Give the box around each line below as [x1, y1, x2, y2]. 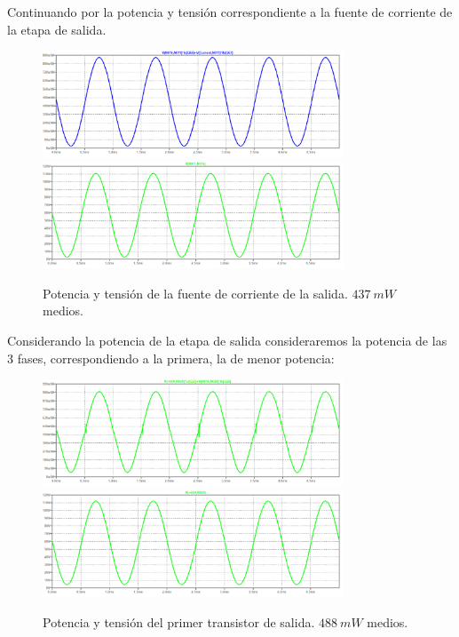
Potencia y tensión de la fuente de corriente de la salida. [43, 283, 348, 302]
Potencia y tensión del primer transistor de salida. [43, 612, 315, 631]
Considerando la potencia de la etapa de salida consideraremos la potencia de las [7, 331, 447, 350]
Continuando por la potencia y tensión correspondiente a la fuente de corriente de [7, 3, 453, 20]
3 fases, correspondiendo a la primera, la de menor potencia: [7, 348, 335, 367]
